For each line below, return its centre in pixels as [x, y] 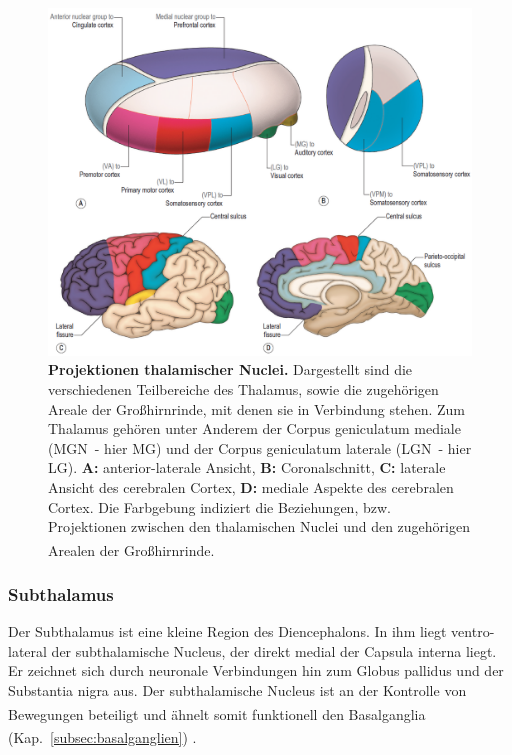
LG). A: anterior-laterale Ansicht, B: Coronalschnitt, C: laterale [247, 467]
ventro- [473, 631]
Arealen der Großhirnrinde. [131, 549]
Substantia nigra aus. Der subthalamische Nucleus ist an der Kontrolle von [237, 690]
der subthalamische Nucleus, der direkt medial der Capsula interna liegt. [274, 650]
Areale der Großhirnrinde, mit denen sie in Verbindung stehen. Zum [257, 408]
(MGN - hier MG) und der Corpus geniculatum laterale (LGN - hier [260, 447]
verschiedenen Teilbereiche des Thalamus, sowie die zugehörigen [243, 389]
